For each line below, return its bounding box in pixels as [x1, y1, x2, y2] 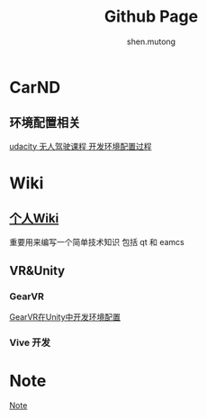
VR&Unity [9, 263, 66, 278]
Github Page [103, 6, 199, 27]
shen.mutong [126, 36, 176, 47]
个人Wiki [9, 211, 59, 226]
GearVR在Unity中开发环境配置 [9, 312, 121, 323]
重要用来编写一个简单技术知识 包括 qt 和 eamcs [9, 236, 184, 247]
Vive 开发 [9, 336, 51, 349]
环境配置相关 [9, 115, 81, 131]
